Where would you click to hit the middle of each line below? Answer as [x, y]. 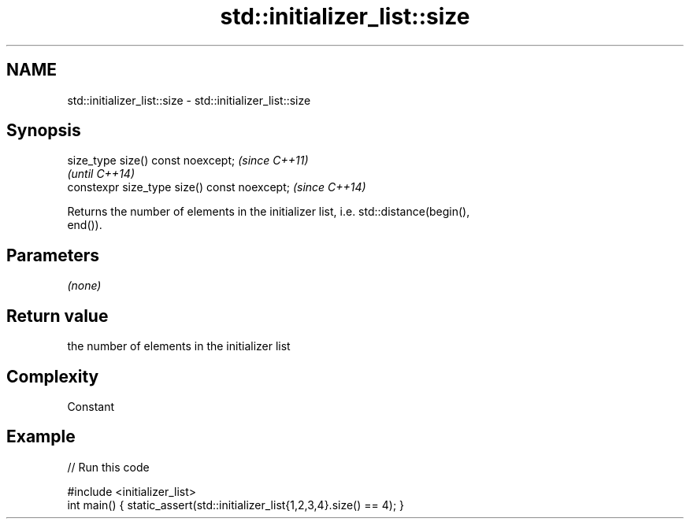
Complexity [53, 376]
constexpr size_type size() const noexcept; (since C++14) [217, 187]
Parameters [53, 255]
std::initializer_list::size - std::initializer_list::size [189, 100]
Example [41, 437]
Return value [57, 316]
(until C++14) [101, 174]
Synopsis [44, 131]
